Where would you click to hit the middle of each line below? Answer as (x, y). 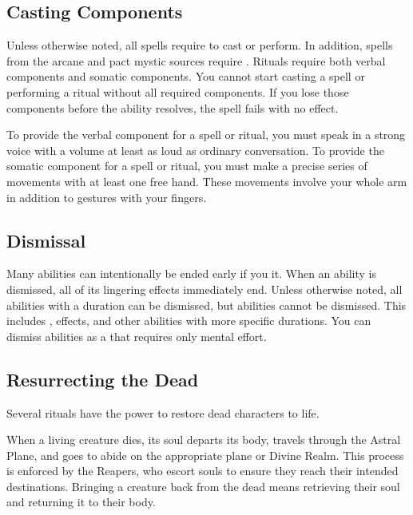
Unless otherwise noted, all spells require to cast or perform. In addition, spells (200, 45)
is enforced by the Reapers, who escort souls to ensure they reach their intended (203, 471)
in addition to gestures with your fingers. (107, 197)
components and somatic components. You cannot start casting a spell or (186, 76)
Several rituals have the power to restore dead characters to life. (163, 412)
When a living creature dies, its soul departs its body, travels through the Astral (204, 440)
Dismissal (46, 240)
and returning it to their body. (81, 502)
